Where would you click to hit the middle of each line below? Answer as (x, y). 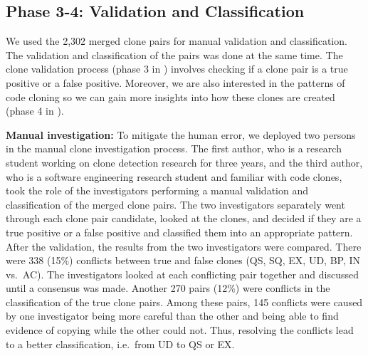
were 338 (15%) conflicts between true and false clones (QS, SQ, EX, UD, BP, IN (183, 260)
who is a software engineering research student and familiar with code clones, (174, 176)
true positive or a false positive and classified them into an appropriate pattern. (179, 232)
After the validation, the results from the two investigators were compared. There (184, 246)
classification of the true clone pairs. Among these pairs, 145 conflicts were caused (184, 302)
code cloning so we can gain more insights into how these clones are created (170, 96)
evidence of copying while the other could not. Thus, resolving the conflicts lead (180, 330)
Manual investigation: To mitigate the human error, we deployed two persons (181, 134)
